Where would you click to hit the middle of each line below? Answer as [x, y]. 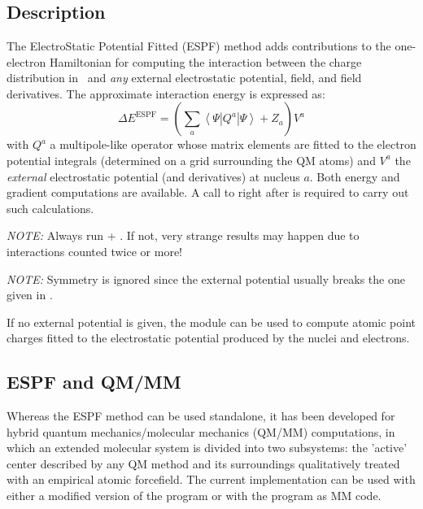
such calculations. [50, 208]
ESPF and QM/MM [94, 382]
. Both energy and [355, 176]
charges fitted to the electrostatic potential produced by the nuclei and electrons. [208, 338]
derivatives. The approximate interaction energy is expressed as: [166, 93]
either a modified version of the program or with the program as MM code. [194, 496]
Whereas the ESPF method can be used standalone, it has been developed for [201, 416]
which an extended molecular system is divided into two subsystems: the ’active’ [207, 448]
